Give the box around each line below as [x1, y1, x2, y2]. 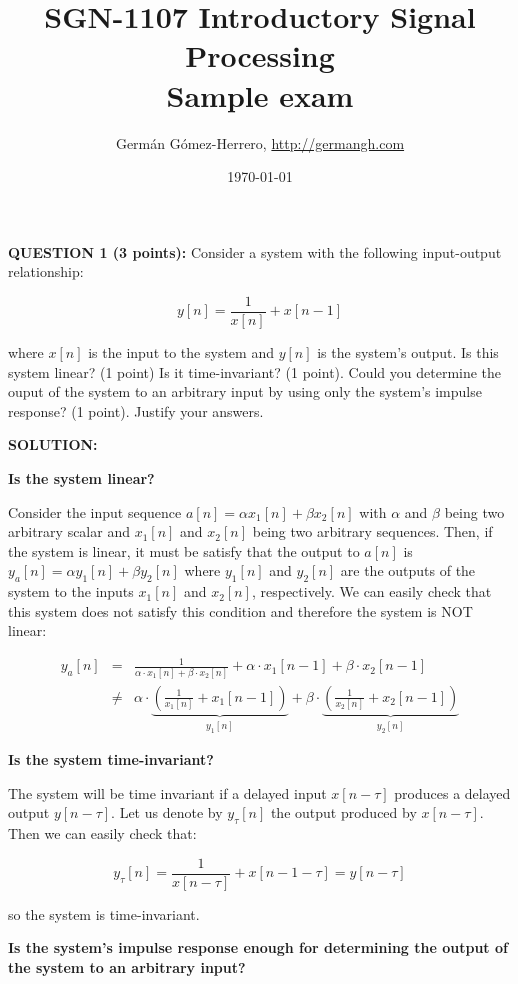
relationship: [8, 261, 84, 282]
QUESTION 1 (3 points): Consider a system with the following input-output [8, 241, 502, 262]
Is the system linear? [8, 467, 155, 488]
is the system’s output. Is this [317, 341, 499, 362]
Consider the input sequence [8, 501, 182, 522]
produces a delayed [394, 782, 511, 803]
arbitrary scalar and [8, 521, 130, 542]
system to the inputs [8, 581, 134, 602]
